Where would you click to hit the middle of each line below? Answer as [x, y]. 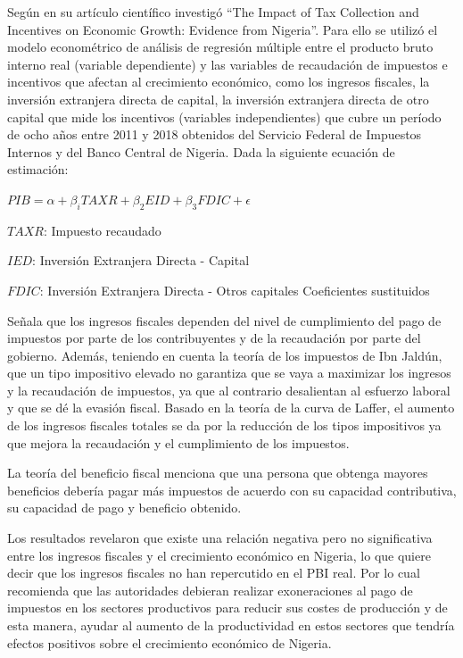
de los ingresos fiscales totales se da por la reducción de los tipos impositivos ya [224, 425]
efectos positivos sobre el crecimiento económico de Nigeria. [169, 642]
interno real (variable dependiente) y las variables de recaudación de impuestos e [227, 64]
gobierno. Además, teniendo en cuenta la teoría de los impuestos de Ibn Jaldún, [225, 355]
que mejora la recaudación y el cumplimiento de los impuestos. [178, 442]
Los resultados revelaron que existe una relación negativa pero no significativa [220, 538]
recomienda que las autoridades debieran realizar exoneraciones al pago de [210, 590]
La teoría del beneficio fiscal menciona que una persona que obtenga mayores [218, 473]
